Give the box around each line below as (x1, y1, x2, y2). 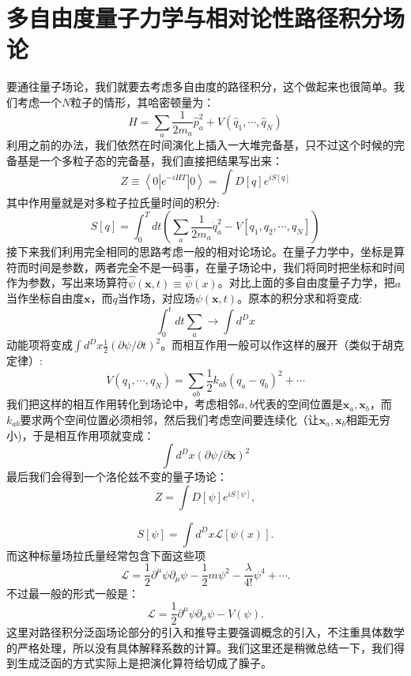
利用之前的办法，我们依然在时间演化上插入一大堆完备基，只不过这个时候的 (6, 137, 394, 153)
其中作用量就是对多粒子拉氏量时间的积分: (6, 193, 220, 210)
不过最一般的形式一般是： (6, 585, 139, 602)
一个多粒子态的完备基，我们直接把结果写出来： (39, 152, 283, 168)
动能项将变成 (6, 336, 73, 353)
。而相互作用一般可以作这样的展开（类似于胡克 (160, 336, 405, 353)
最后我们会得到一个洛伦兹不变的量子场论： (6, 468, 228, 485)
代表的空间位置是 (254, 396, 343, 412)
